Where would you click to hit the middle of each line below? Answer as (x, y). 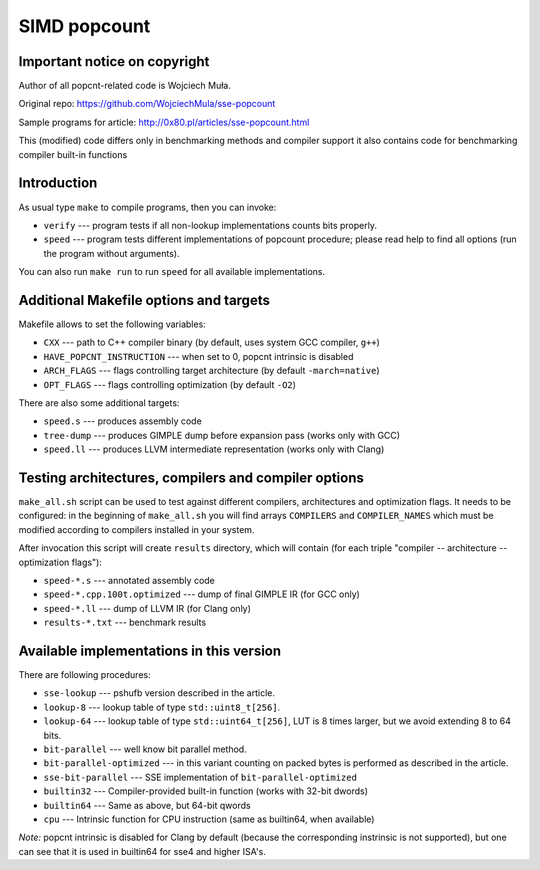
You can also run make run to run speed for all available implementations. (172, 272)
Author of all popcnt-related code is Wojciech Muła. (125, 86)
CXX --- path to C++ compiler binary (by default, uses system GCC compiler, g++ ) (211, 342)
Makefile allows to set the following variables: (112, 324)
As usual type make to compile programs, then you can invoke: (147, 207)
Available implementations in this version (150, 650)
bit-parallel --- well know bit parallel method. (145, 749)
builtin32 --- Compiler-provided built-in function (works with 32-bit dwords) (206, 791)
